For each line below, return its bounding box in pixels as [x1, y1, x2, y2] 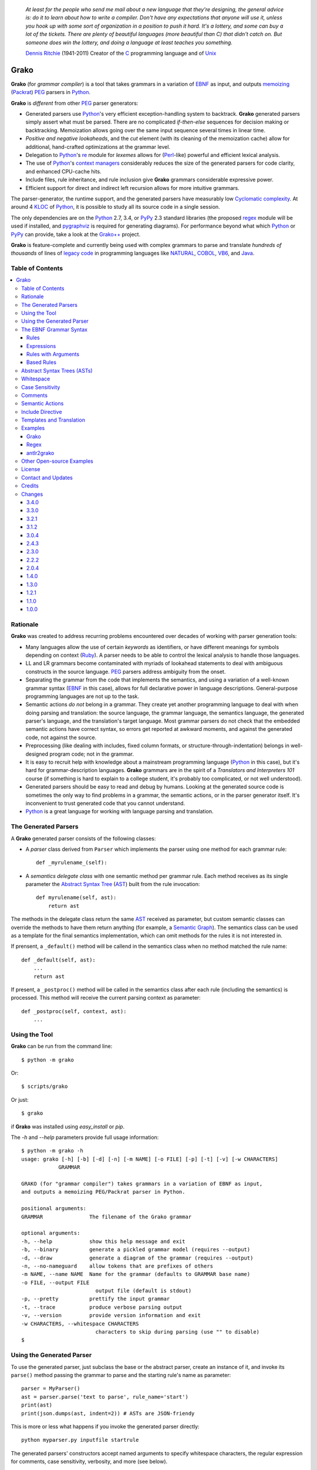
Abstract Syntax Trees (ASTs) [21, 367, 93, 374]
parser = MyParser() [21, 1385, 80, 1392]
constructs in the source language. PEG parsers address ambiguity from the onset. [25, 668, 226, 675]
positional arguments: [21, 1205, 87, 1212]
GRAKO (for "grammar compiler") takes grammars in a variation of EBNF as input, [21, 1181, 263, 1187]
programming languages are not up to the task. [25, 693, 140, 700]
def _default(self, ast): [21, 956, 96, 963]
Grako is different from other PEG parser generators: [11, 99, 139, 106]
